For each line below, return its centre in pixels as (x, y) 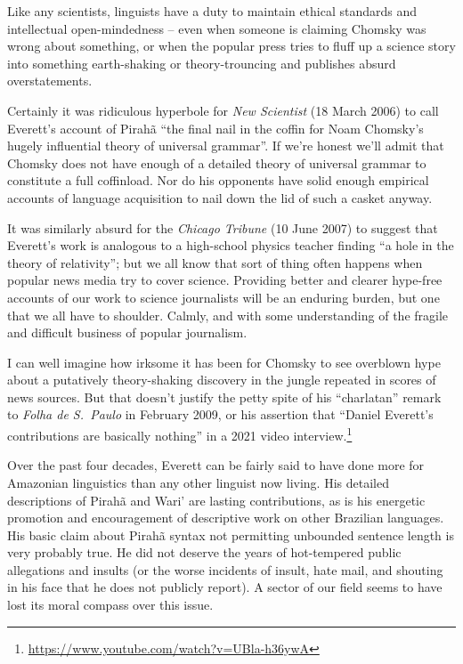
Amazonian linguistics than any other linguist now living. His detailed (198, 482)
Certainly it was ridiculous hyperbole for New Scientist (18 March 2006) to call (223, 110)
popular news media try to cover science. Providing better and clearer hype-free (225, 280)
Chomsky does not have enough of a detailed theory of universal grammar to (217, 162)
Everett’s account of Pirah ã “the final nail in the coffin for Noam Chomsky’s (215, 128)
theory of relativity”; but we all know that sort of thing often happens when (215, 262)
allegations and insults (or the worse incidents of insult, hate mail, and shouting (225, 569)
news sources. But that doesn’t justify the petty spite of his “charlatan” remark (224, 397)
